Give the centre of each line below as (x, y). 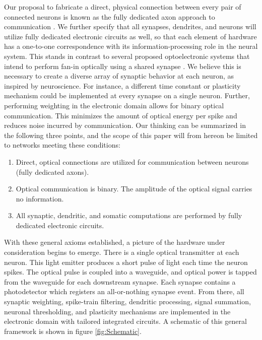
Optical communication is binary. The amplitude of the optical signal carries (134, 189)
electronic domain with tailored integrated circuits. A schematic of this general (125, 321)
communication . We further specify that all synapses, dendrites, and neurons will (130, 26)
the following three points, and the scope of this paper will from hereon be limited (131, 135)
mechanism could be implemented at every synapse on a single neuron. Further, (127, 95)
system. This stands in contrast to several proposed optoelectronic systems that (127, 56)
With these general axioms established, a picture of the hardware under (115, 242)
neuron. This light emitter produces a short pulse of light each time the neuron (126, 262)
